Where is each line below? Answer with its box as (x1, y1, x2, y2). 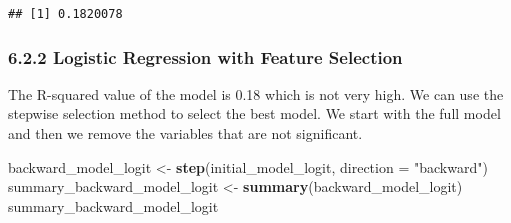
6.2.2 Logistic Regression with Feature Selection (8, 44, 403, 69)
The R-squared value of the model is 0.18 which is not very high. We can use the (8, 83, 504, 104)
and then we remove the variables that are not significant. (8, 123, 363, 144)
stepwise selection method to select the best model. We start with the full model (8, 103, 501, 124)
